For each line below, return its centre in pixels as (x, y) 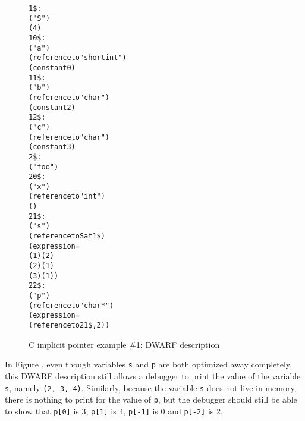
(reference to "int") (67, 197)
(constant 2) (52, 107)
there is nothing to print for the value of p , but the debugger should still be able (151, 399)
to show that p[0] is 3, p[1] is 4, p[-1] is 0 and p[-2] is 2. (114, 411)
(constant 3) (52, 147)
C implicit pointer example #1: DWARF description (124, 344)
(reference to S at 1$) (67, 236)
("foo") (44, 167)
